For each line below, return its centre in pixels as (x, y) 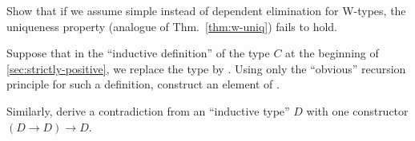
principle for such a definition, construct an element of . (143, 84)
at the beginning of (332, 53)
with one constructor (357, 110)
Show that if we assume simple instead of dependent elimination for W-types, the (206, 10)
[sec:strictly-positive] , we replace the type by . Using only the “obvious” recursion (206, 68)
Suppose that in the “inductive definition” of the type (138, 53)
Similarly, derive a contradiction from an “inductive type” (148, 110)
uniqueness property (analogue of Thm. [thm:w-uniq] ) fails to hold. (172, 26)
